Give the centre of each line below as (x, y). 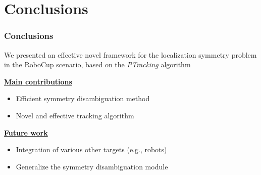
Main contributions (38, 81)
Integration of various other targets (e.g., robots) (91, 149)
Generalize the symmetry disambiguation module (92, 166)
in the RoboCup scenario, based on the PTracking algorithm (97, 64)
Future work (26, 132)
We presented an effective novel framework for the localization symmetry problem (130, 54)
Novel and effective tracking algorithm (75, 115)
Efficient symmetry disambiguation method (83, 98)
